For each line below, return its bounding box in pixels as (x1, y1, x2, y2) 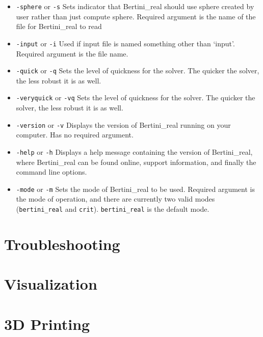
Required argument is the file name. (16, 48, 128, 59)
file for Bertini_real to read (16, 21, 102, 32)
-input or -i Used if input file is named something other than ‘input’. (16, 38, 235, 48)
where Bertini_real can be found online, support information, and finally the (16, 156, 256, 167)
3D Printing (4, 313, 90, 334)
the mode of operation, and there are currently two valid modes (16, 193, 215, 204)
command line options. (16, 166, 87, 177)
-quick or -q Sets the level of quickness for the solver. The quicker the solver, (16, 65, 259, 76)
